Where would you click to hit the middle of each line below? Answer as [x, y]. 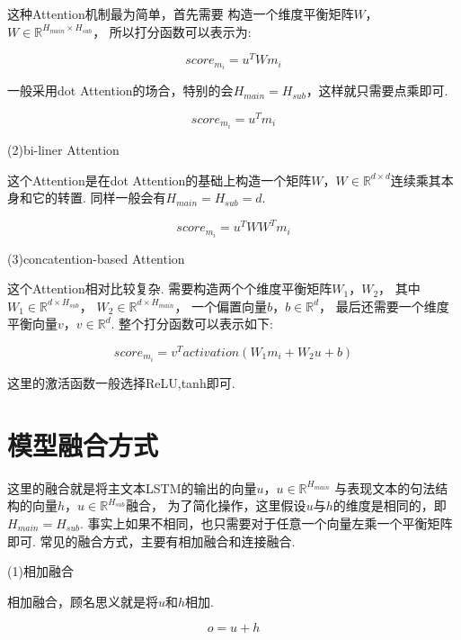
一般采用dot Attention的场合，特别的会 [120, 90]
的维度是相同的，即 [390, 505]
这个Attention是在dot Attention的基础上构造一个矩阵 [160, 180]
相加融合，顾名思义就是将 [83, 601]
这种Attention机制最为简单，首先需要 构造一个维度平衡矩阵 [181, 14]
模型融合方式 [83, 444]
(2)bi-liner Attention [63, 150]
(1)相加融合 [40, 571]
